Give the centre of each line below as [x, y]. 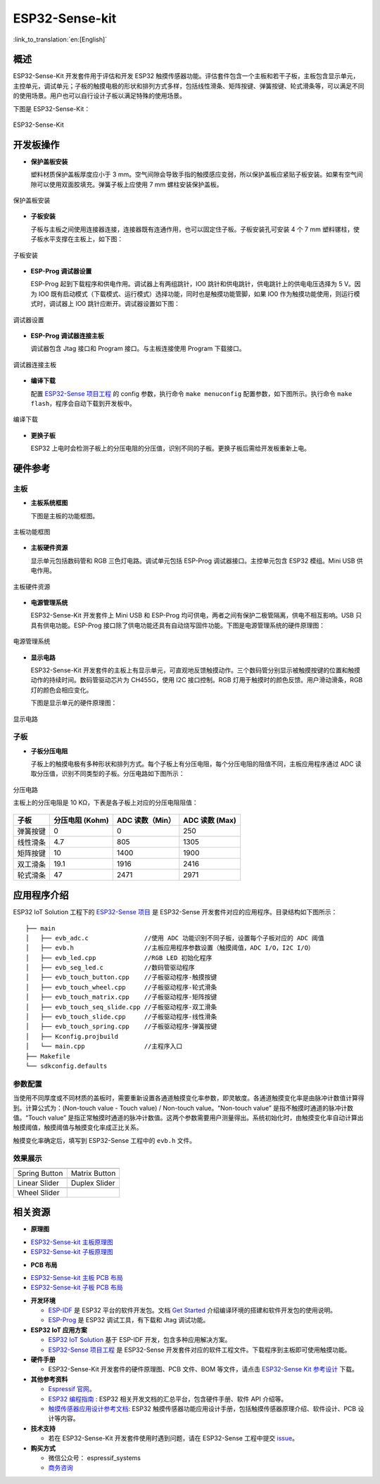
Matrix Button [93, 1173]
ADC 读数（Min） [146, 820]
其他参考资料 [49, 1379]
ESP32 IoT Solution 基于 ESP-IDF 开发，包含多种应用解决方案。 [140, 1340]
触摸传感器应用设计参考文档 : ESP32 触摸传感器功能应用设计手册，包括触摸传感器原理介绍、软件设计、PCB [202, 1409]
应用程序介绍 [41, 896]
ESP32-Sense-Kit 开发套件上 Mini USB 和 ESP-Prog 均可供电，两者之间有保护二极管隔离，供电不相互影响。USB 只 [196, 615]
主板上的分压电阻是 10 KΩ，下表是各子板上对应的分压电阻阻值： [106, 802]
